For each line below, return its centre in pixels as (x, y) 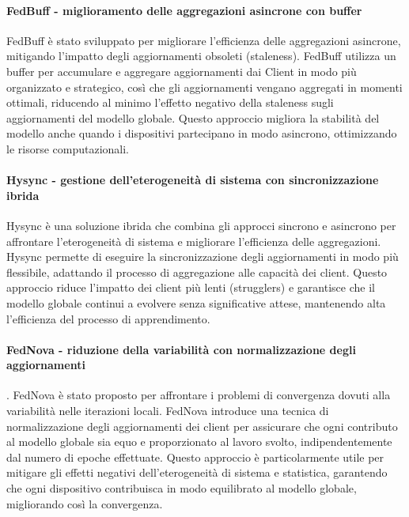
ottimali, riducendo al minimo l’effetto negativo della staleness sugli (170, 102)
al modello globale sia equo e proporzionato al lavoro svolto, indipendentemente (199, 442)
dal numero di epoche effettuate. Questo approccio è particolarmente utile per (195, 457)
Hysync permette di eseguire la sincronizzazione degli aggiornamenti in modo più (203, 257)
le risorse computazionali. (68, 148)
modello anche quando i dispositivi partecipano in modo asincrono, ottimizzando (202, 133)
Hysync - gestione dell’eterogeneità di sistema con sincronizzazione (193, 180)
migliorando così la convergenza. (85, 503)
